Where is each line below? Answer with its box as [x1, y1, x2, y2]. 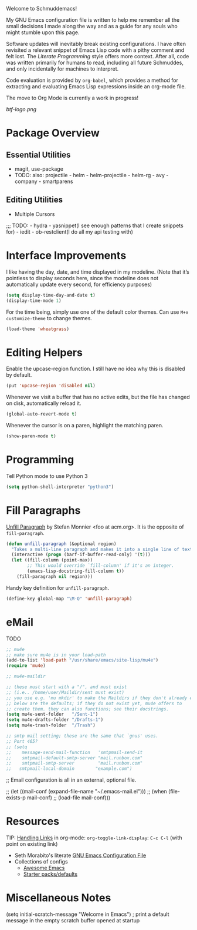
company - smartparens [14, 178, 73, 185]
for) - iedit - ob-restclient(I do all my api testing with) [6, 228, 133, 235]
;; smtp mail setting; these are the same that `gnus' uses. [6, 733, 159, 739]
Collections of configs [14, 858, 69, 865]
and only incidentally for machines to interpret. [6, 65, 119, 72]
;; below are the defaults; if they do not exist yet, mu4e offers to [6, 700, 182, 706]
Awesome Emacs [23, 865, 65, 872]
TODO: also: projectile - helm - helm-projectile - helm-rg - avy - [14, 172, 169, 178]
